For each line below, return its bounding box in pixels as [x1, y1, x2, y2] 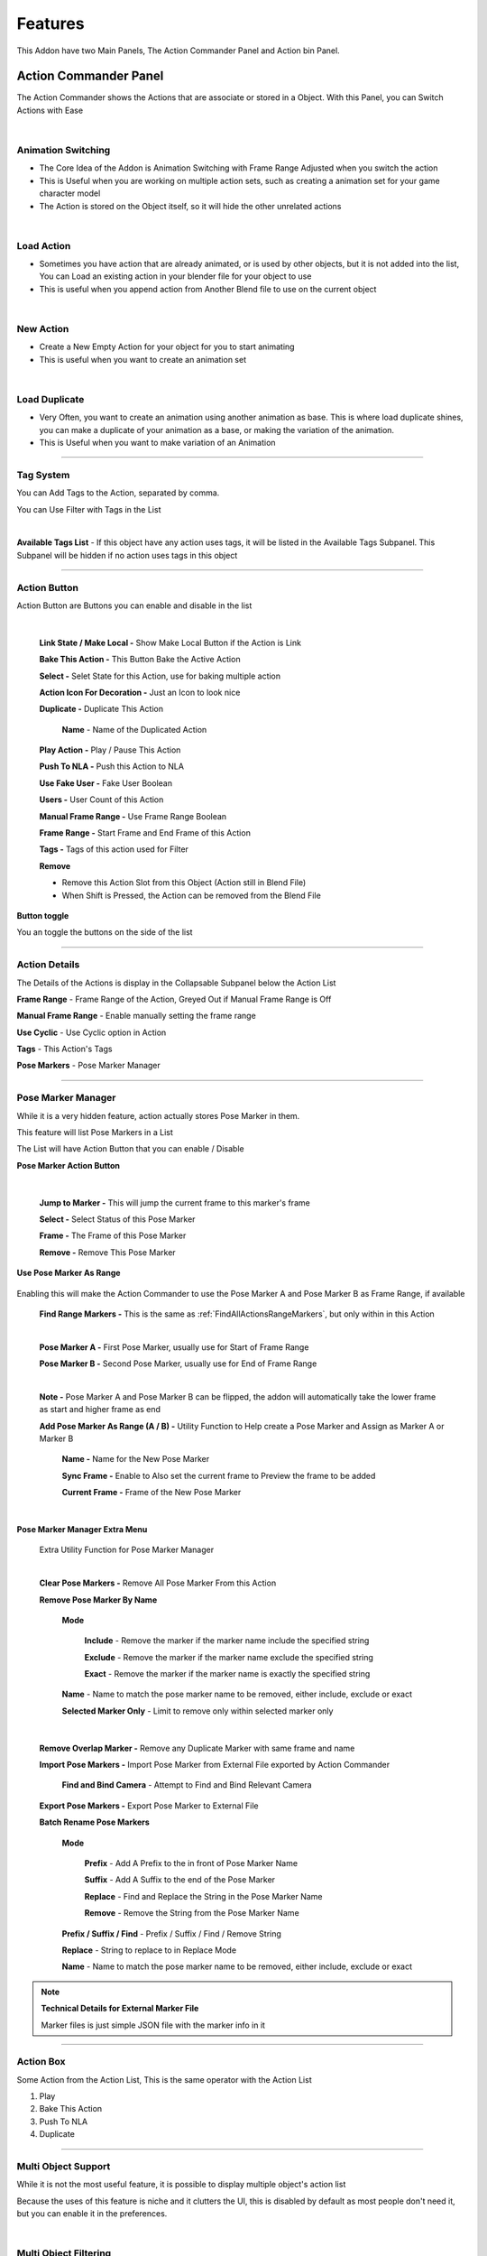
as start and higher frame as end [39, 1404, 161, 1415]
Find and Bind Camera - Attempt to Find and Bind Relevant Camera [61, 1780, 312, 1790]
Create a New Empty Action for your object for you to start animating [39, 341, 295, 352]
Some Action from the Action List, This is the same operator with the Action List [16, 2074, 312, 2085]
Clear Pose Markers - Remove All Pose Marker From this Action [39, 1577, 277, 1588]
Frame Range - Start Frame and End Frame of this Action [39, 828, 252, 838]
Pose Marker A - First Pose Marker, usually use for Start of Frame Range [39, 1341, 309, 1353]
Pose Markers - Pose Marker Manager [16, 1060, 161, 1071]
